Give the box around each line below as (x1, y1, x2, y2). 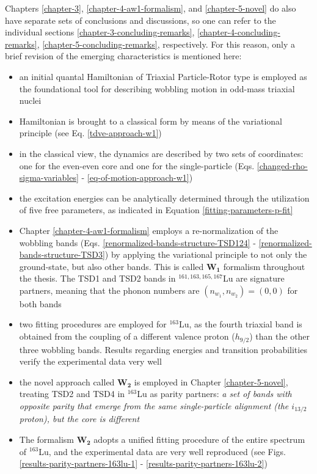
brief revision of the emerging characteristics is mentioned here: (5, 49, 242, 62)
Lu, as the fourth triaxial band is (178, 318, 302, 330)
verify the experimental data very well (19, 355, 162, 368)
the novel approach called (19, 375, 115, 388)
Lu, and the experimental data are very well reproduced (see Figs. (38, 445, 286, 458)
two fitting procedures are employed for (19, 318, 167, 330)
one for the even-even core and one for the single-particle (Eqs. (19, 159, 255, 172)
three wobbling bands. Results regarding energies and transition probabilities (19, 343, 307, 356)
